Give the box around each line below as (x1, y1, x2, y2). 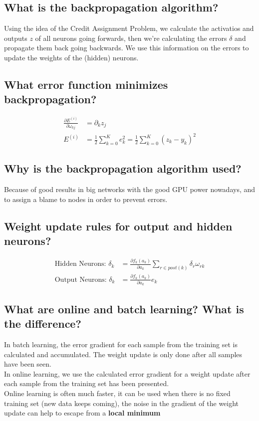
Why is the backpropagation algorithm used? (4, 161, 242, 176)
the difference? (4, 316, 81, 331)
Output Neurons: (54, 276, 107, 283)
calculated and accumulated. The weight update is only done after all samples (4, 349, 243, 359)
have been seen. (4, 359, 51, 369)
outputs (4, 32, 27, 43)
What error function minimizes (4, 76, 168, 92)
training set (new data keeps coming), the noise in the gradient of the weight (4, 398, 239, 408)
